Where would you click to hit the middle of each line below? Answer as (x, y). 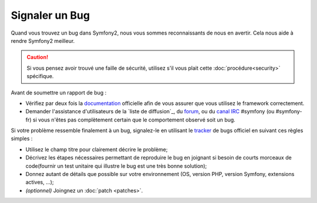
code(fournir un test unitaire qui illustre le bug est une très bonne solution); (116, 166)
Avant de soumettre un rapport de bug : (59, 92)
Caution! (38, 57)
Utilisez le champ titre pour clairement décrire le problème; (97, 149)
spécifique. (40, 76)
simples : (22, 138)
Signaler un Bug (50, 15)
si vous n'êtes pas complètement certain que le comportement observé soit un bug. (134, 120)
